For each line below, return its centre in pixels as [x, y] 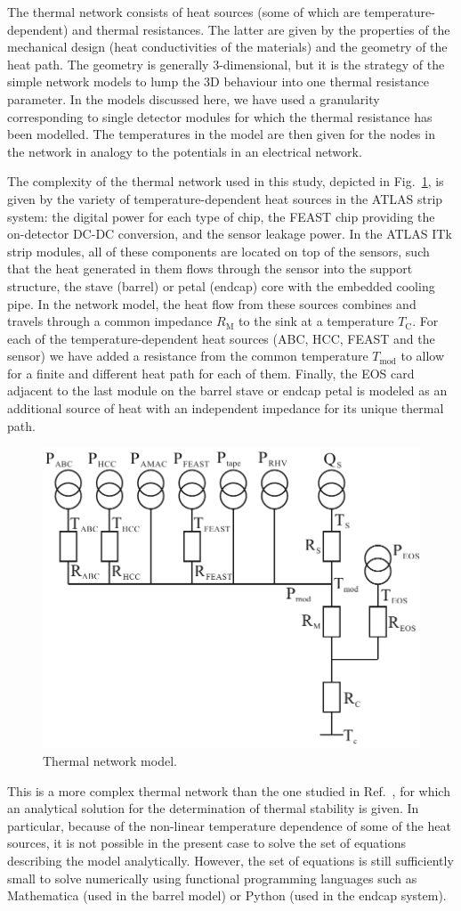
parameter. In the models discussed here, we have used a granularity [194, 98]
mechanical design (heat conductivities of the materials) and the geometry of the [227, 47]
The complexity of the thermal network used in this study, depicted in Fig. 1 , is [226, 181]
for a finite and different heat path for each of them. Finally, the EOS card [211, 373]
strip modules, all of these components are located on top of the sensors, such [218, 251]
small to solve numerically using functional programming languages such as [212, 878]
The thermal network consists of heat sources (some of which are [184, 12]
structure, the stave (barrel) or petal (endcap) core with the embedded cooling [221, 285]
